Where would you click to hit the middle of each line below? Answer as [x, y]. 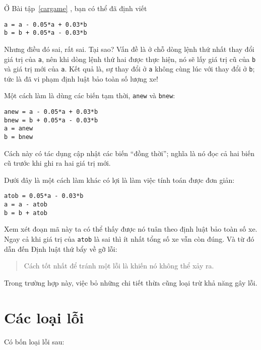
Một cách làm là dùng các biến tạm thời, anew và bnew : [90, 95]
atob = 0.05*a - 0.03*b [44, 196]
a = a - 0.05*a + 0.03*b [46, 24]
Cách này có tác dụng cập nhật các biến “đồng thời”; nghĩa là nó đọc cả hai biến [129, 153]
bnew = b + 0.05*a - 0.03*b [51, 120]
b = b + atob [26, 213]
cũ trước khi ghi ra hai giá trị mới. [57, 163]
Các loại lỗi [44, 317]
